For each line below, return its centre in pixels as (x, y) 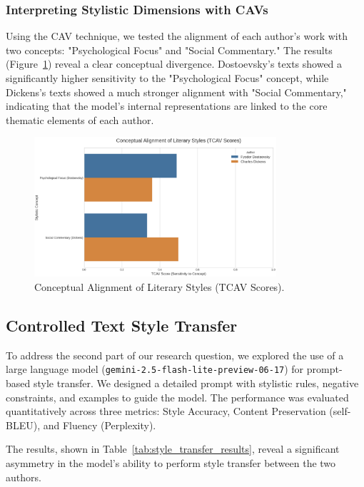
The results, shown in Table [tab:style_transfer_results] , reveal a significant (173, 449)
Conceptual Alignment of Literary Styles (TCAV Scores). (160, 287)
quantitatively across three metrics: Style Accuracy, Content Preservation (166, 411)
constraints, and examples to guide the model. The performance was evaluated (177, 397)
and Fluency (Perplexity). (100, 425)
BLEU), (23, 425)
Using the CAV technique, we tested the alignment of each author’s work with (177, 36)
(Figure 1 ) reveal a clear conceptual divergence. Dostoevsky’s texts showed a (174, 64)
